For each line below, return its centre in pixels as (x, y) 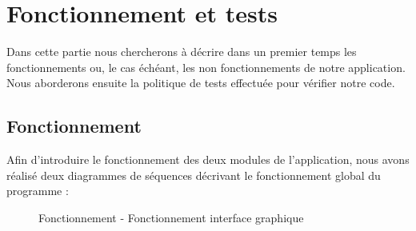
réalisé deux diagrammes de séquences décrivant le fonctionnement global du (194, 175)
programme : (38, 191)
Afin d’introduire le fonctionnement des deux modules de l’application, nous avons (208, 159)
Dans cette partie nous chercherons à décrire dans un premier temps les (182, 52)
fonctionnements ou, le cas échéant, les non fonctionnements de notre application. (206, 67)
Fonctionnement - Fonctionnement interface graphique (171, 217)
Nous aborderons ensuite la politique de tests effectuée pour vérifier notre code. (201, 83)
